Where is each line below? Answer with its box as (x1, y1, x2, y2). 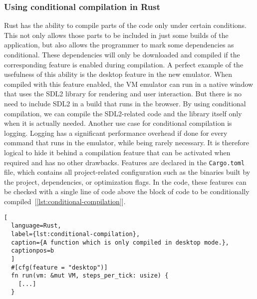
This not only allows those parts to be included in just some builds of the (4, 29, 229, 40)
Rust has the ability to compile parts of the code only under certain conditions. (4, 20, 247, 30)
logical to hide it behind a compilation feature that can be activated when (4, 147, 231, 157)
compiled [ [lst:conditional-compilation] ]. (4, 196, 126, 206)
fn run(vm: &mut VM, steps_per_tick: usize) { (11, 272, 169, 280)
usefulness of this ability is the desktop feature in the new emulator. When (4, 69, 233, 79)
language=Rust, (11, 222, 61, 230)
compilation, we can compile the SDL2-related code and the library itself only (4, 108, 242, 118)
